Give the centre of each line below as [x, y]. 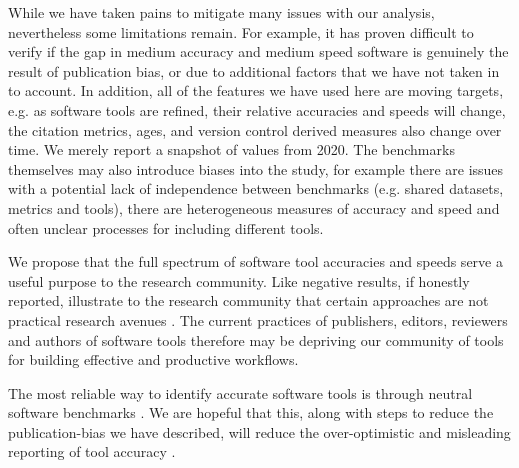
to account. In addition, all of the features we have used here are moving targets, [256, 90]
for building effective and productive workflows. [153, 359]
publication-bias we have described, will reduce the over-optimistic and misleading [259, 431]
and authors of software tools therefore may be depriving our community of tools [256, 339]
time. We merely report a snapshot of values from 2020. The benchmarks [231, 149]
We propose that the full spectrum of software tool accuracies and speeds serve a [255, 261]
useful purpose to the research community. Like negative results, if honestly [239, 280]
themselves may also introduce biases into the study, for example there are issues [256, 168]
